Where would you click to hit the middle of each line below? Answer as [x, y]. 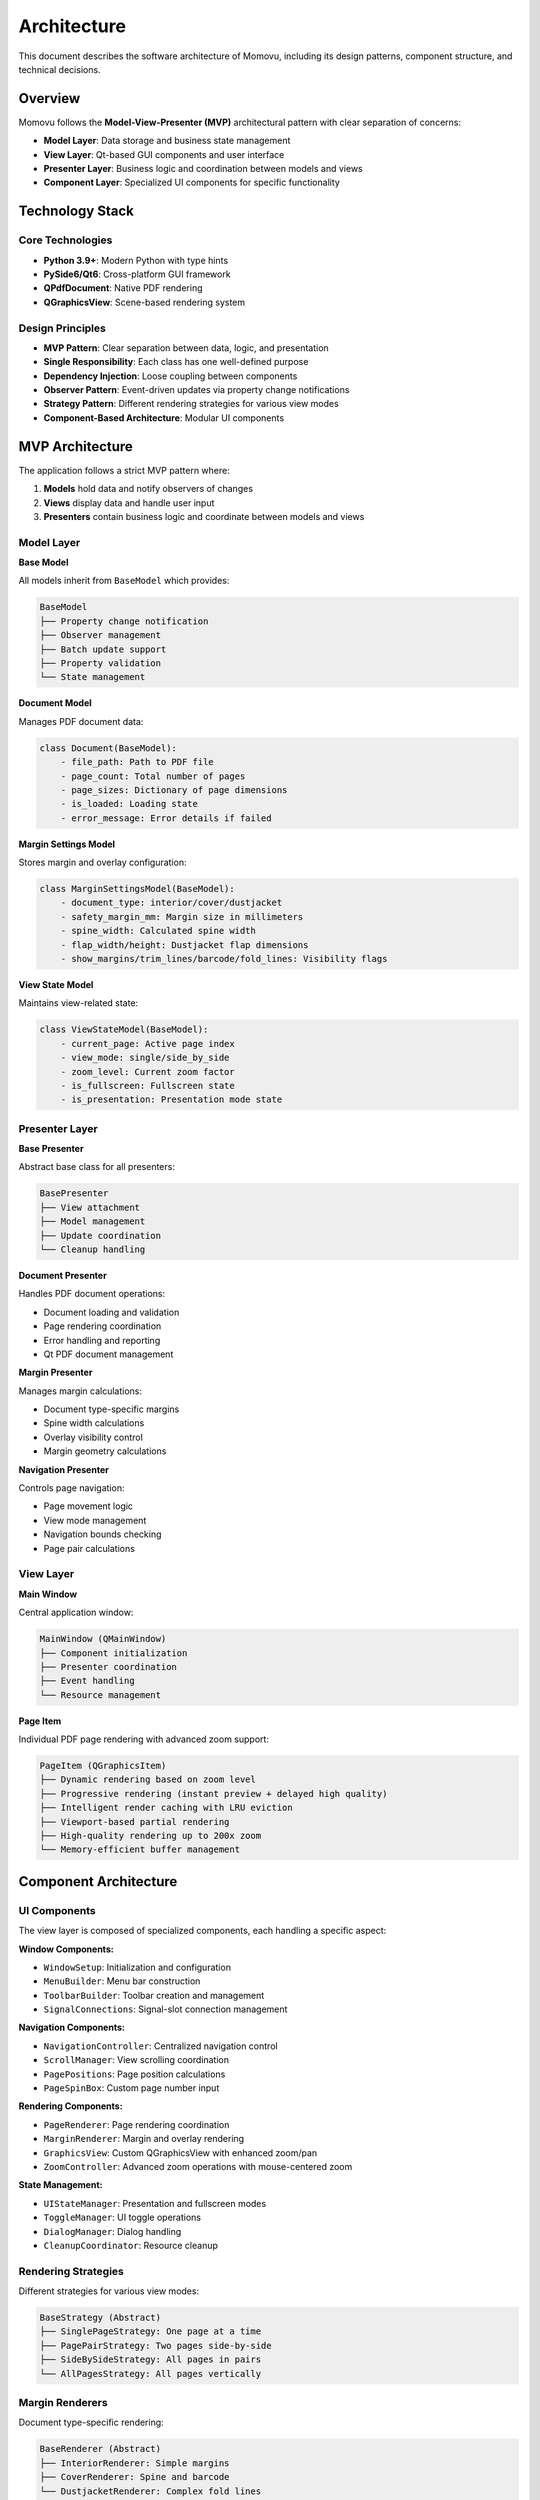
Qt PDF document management [108, 1354]
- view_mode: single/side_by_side [145, 1058]
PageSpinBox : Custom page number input [131, 2088]
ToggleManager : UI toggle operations [122, 2217]
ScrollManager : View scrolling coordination [136, 2060]
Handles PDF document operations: [92, 1294]
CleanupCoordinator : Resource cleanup [131, 2245]
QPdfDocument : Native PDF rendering [123, 288]
